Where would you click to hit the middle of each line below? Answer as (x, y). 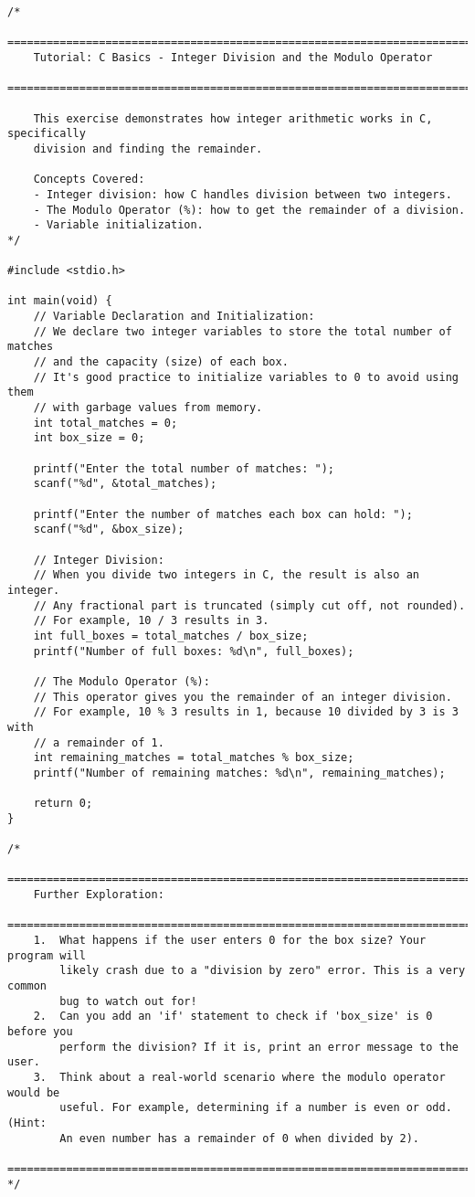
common (27, 986)
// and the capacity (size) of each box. (161, 362)
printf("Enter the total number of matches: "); (184, 468)
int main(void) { (60, 301)
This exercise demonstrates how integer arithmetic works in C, (233, 118)
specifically (47, 134)
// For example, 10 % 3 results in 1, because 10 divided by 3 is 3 (246, 712)
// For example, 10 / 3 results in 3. (151, 621)
